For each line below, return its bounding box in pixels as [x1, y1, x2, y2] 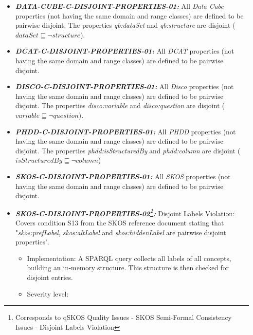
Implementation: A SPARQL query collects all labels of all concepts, [27, 253, 231, 263]
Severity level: [27, 288, 69, 298]
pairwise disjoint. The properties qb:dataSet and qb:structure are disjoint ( [15, 20, 235, 30]
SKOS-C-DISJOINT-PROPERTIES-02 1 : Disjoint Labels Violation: [15, 206, 235, 218]
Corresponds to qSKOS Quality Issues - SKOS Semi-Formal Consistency [15, 312, 232, 322]
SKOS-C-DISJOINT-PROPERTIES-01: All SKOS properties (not [15, 171, 231, 181]
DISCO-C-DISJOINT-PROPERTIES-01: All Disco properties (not [15, 81, 234, 92]
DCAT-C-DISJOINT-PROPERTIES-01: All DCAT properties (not [15, 46, 235, 56]
